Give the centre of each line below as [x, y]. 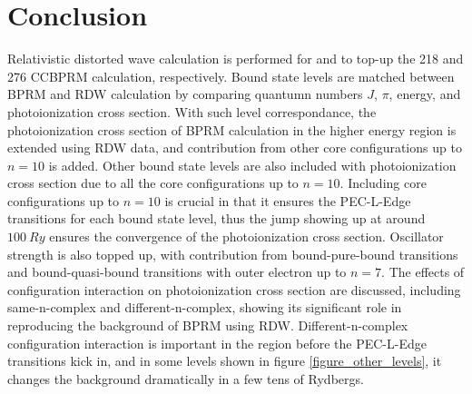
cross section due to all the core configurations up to [153, 183]
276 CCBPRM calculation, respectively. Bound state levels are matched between [231, 76]
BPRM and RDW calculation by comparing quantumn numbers [185, 94]
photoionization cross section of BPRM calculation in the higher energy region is [232, 129]
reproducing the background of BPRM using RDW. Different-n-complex [208, 325]
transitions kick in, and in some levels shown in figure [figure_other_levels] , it [225, 361]
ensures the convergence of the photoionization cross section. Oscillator [246, 236]
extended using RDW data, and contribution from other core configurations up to [235, 148]
